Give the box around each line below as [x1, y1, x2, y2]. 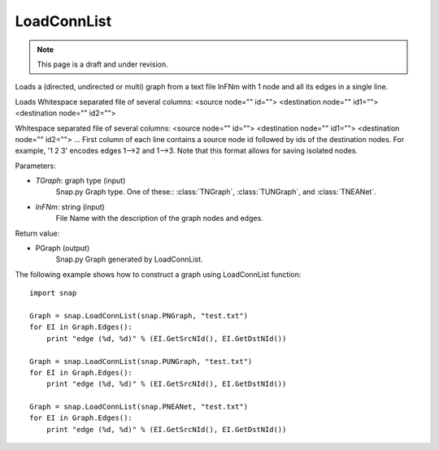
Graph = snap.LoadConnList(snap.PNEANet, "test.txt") [29, 402, 248, 412]
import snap [29, 288, 77, 298]
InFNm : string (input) [35, 201, 105, 211]
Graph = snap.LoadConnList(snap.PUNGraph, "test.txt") [29, 357, 253, 366]
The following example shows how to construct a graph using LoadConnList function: [15, 269, 302, 279]
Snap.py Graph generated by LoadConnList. [55, 254, 203, 264]
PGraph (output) [35, 244, 90, 253]
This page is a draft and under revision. [37, 59, 168, 69]
